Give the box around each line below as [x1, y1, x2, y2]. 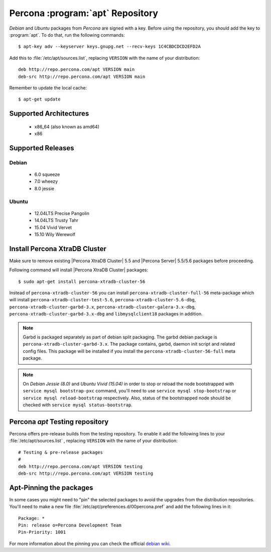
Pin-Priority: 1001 [18, 529, 66, 535]
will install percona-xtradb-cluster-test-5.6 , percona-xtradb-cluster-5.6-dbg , [9, 297, 196, 303]
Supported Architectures [9, 109, 89, 118]
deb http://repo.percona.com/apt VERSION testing [18, 464, 143, 469]
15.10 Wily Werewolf [34, 231, 75, 237]
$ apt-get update [18, 96, 61, 102]
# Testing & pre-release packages [18, 450, 103, 455]
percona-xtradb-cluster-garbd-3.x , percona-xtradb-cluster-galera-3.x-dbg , [9, 304, 196, 310]
